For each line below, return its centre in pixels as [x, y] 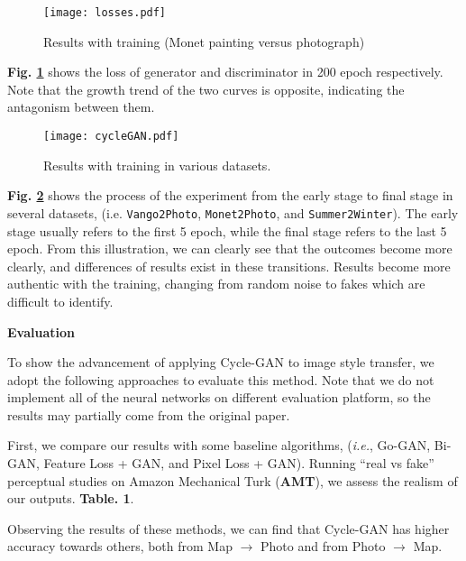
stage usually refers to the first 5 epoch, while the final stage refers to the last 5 [227, 230]
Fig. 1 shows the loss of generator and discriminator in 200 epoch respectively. [225, 72]
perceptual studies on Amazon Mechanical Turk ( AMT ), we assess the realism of [233, 480]
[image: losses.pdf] [105, 13]
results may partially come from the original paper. [149, 414]
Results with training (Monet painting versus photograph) [204, 41]
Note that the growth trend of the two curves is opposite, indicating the [206, 89]
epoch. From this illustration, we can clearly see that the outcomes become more [230, 248]
